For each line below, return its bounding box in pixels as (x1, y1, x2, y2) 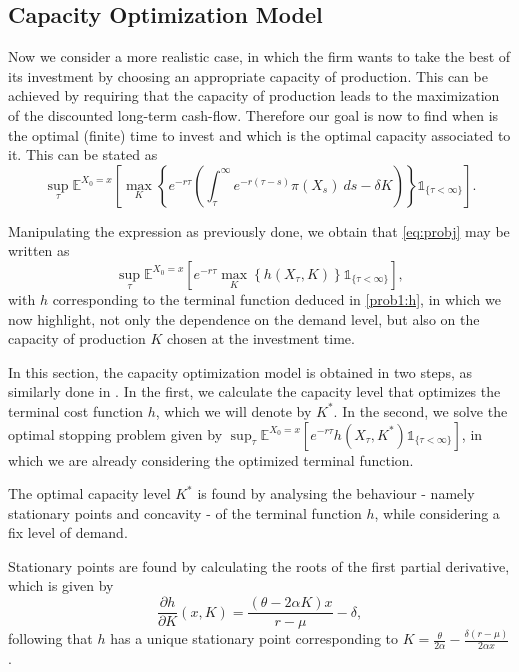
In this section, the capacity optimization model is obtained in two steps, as (8, 361, 472, 382)
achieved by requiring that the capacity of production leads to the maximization (8, 85, 500, 106)
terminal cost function (8, 400, 144, 421)
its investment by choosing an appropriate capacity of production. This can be (8, 65, 488, 86)
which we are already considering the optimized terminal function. (8, 449, 414, 470)
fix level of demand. (8, 522, 128, 543)
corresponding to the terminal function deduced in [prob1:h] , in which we (52, 288, 501, 309)
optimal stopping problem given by (8, 423, 223, 444)
